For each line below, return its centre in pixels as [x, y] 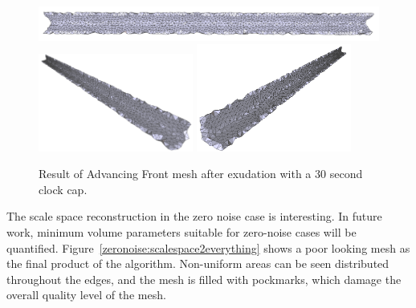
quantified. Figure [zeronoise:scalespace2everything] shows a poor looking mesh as [208, 247]
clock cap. [63, 189]
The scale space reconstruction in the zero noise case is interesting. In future [194, 216]
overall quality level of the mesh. [86, 295]
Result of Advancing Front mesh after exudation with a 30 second [201, 174]
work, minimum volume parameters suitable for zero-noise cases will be [181, 231]
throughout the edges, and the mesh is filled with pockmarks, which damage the [204, 279]
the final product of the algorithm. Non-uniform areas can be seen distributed [198, 263]
